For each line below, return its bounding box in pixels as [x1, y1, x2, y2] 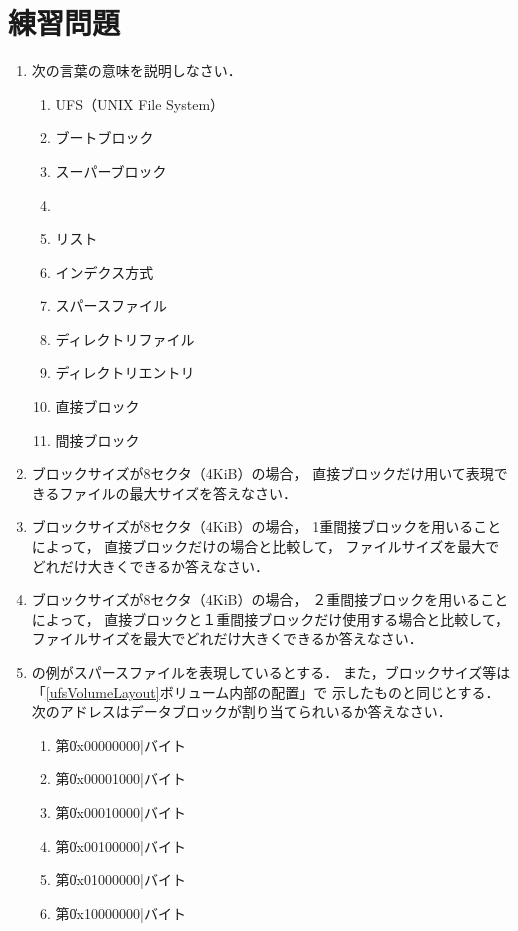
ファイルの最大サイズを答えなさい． [59, 482, 298, 503]
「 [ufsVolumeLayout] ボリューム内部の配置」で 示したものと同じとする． [31, 681, 500, 702]
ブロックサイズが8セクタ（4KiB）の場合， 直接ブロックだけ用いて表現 [31, 463, 494, 484]
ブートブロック [55, 127, 154, 148]
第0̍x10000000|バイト [55, 902, 186, 923]
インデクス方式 [55, 261, 154, 282]
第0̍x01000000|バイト [55, 869, 186, 890]
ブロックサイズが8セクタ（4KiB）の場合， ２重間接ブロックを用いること [31, 589, 509, 610]
